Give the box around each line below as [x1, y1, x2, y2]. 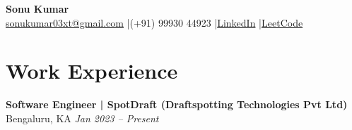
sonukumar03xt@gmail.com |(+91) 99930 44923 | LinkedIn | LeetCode [6, 15, 303, 30]
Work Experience [6, 56, 178, 85]
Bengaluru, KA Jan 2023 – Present [6, 110, 159, 125]
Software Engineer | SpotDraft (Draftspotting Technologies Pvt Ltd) [6, 97, 348, 112]
